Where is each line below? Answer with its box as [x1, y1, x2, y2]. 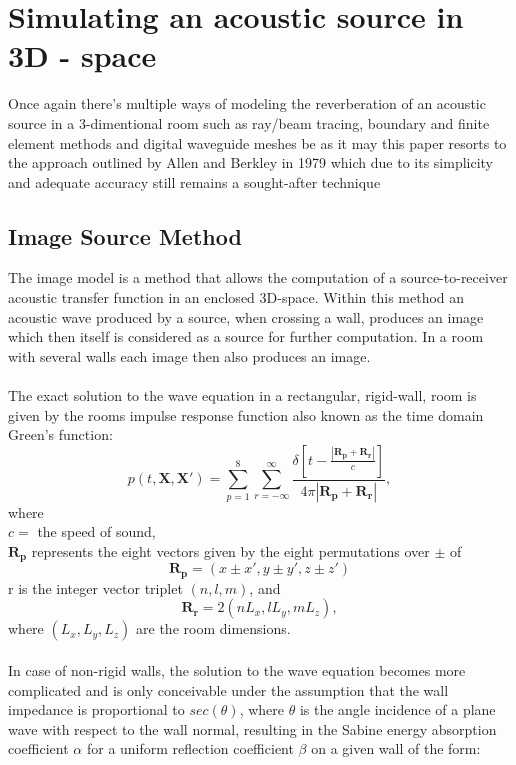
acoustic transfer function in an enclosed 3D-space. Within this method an [8, 287, 465, 308]
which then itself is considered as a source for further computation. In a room [8, 326, 484, 347]
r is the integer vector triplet [8, 577, 183, 598]
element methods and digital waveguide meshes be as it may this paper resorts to [8, 132, 507, 153]
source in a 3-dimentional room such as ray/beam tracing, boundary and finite [8, 112, 490, 133]
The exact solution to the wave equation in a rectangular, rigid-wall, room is [8, 385, 477, 406]
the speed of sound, [37, 521, 156, 542]
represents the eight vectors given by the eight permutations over [31, 540, 430, 561]
